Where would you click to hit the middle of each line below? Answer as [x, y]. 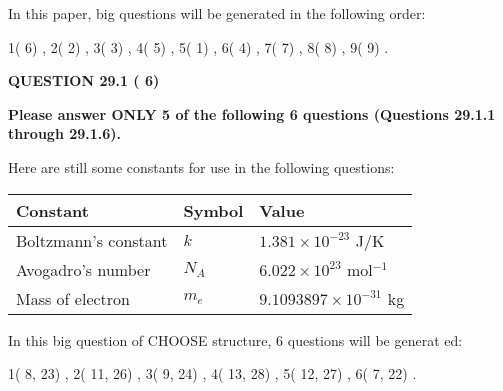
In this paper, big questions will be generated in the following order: [217, 13]
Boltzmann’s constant [92, 240]
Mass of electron [73, 298]
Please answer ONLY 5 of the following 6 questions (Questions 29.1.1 [252, 113]
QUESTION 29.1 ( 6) [84, 80]
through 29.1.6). [65, 133]
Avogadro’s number [83, 269]
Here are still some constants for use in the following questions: [201, 166]
